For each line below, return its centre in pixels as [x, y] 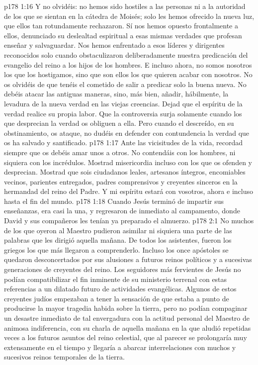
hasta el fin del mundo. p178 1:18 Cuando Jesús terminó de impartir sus [114, 201]
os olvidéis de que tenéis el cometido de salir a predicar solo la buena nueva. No [125, 84]
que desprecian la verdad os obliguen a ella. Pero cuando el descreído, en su [119, 123]
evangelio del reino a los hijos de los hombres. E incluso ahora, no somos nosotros [128, 64]
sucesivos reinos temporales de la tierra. [64, 357]
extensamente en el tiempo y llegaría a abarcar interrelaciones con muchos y [120, 347]
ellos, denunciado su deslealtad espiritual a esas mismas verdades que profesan [123, 35]
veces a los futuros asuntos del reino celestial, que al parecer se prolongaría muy [126, 337]
